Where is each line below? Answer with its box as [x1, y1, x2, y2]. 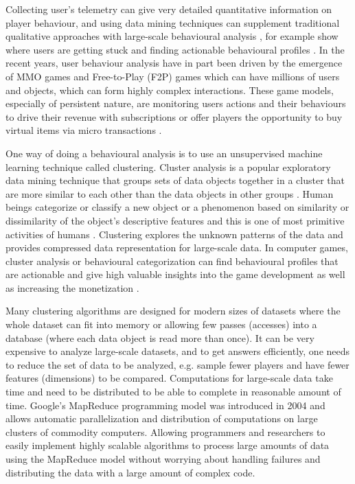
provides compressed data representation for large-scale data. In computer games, [5, 240, 348, 255]
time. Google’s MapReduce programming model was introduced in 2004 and [5, 397, 325, 412]
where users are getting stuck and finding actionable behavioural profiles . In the [5, 42, 345, 56]
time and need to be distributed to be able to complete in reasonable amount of [5, 384, 341, 399]
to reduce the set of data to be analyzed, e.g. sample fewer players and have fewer [5, 357, 350, 371]
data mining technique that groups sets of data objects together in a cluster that [5, 173, 345, 187]
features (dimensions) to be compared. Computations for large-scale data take [5, 371, 333, 385]
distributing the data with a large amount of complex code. [5, 465, 255, 479]
